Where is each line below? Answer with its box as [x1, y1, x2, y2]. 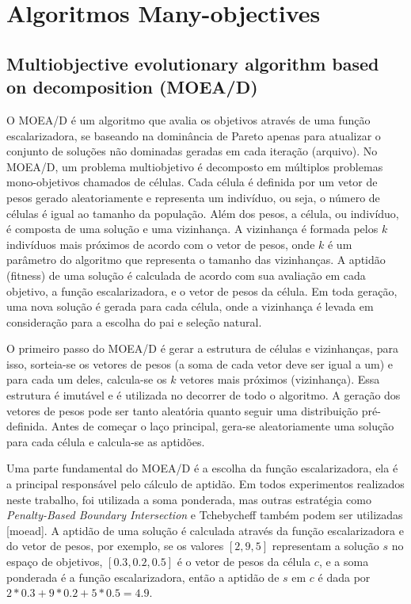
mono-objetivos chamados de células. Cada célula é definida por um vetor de [6, 174, 378, 190]
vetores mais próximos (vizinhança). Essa [180, 371, 380, 388]
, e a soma [318, 553, 369, 569]
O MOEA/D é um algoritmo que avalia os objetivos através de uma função [6, 111, 371, 128]
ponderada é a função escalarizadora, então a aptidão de [6, 568, 280, 585]
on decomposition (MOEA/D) [6, 75, 258, 99]
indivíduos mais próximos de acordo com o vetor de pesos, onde [6, 235, 315, 252]
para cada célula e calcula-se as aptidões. [6, 433, 205, 449]
